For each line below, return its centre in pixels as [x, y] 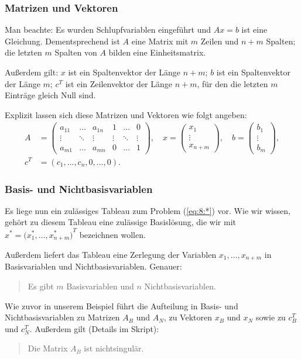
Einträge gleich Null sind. [50, 95]
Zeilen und [220, 41]
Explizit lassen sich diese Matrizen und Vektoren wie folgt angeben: [126, 114]
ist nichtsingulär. [114, 348]
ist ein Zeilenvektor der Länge [119, 83]
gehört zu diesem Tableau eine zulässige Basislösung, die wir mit [121, 222]
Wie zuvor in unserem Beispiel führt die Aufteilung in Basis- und [122, 306]
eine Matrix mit [160, 41]
